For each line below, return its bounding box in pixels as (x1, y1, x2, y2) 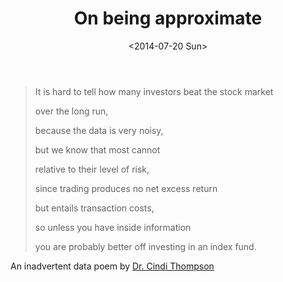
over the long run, (34, 105, 109, 117)
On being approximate (73, 7, 263, 30)
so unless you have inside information (34, 221, 192, 233)
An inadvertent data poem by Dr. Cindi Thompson (10, 260, 215, 272)
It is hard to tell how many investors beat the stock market (34, 85, 274, 97)
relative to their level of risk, (34, 163, 150, 175)
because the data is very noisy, (34, 124, 164, 136)
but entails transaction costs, (34, 202, 155, 214)
